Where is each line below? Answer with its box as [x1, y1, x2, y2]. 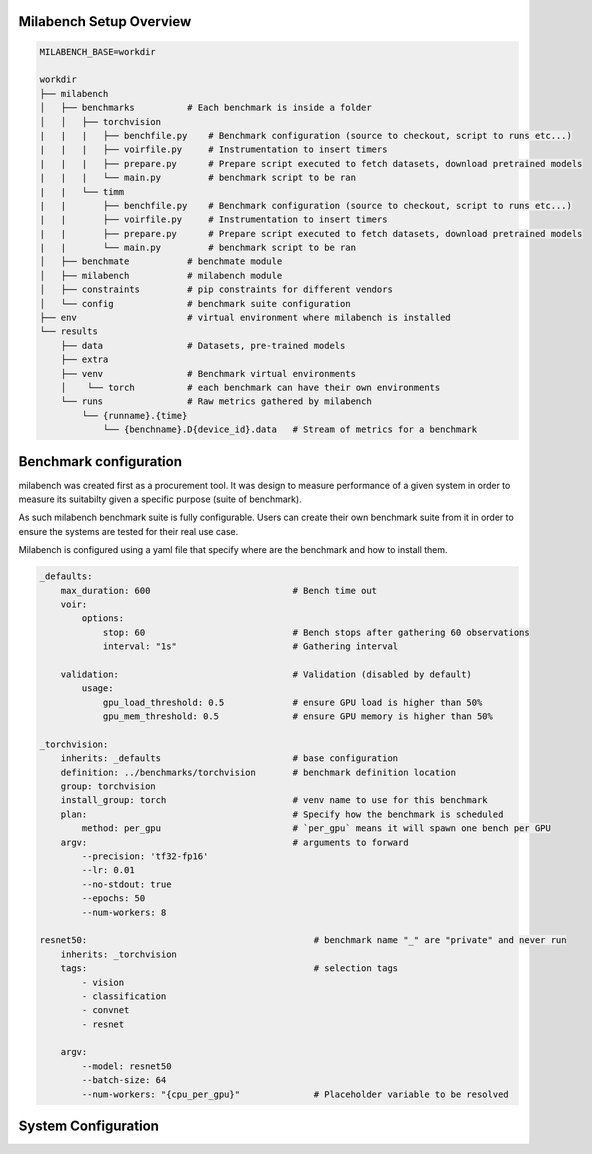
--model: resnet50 [81, 1060, 172, 1072]
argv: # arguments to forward [60, 836, 409, 848]
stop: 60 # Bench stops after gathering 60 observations [102, 626, 530, 638]
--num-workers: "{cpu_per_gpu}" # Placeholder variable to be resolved [81, 1088, 509, 1100]
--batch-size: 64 [81, 1075, 167, 1086]
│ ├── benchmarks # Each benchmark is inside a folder [39, 102, 372, 114]
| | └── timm [39, 186, 125, 197]
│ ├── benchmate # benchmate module [39, 256, 283, 267]
